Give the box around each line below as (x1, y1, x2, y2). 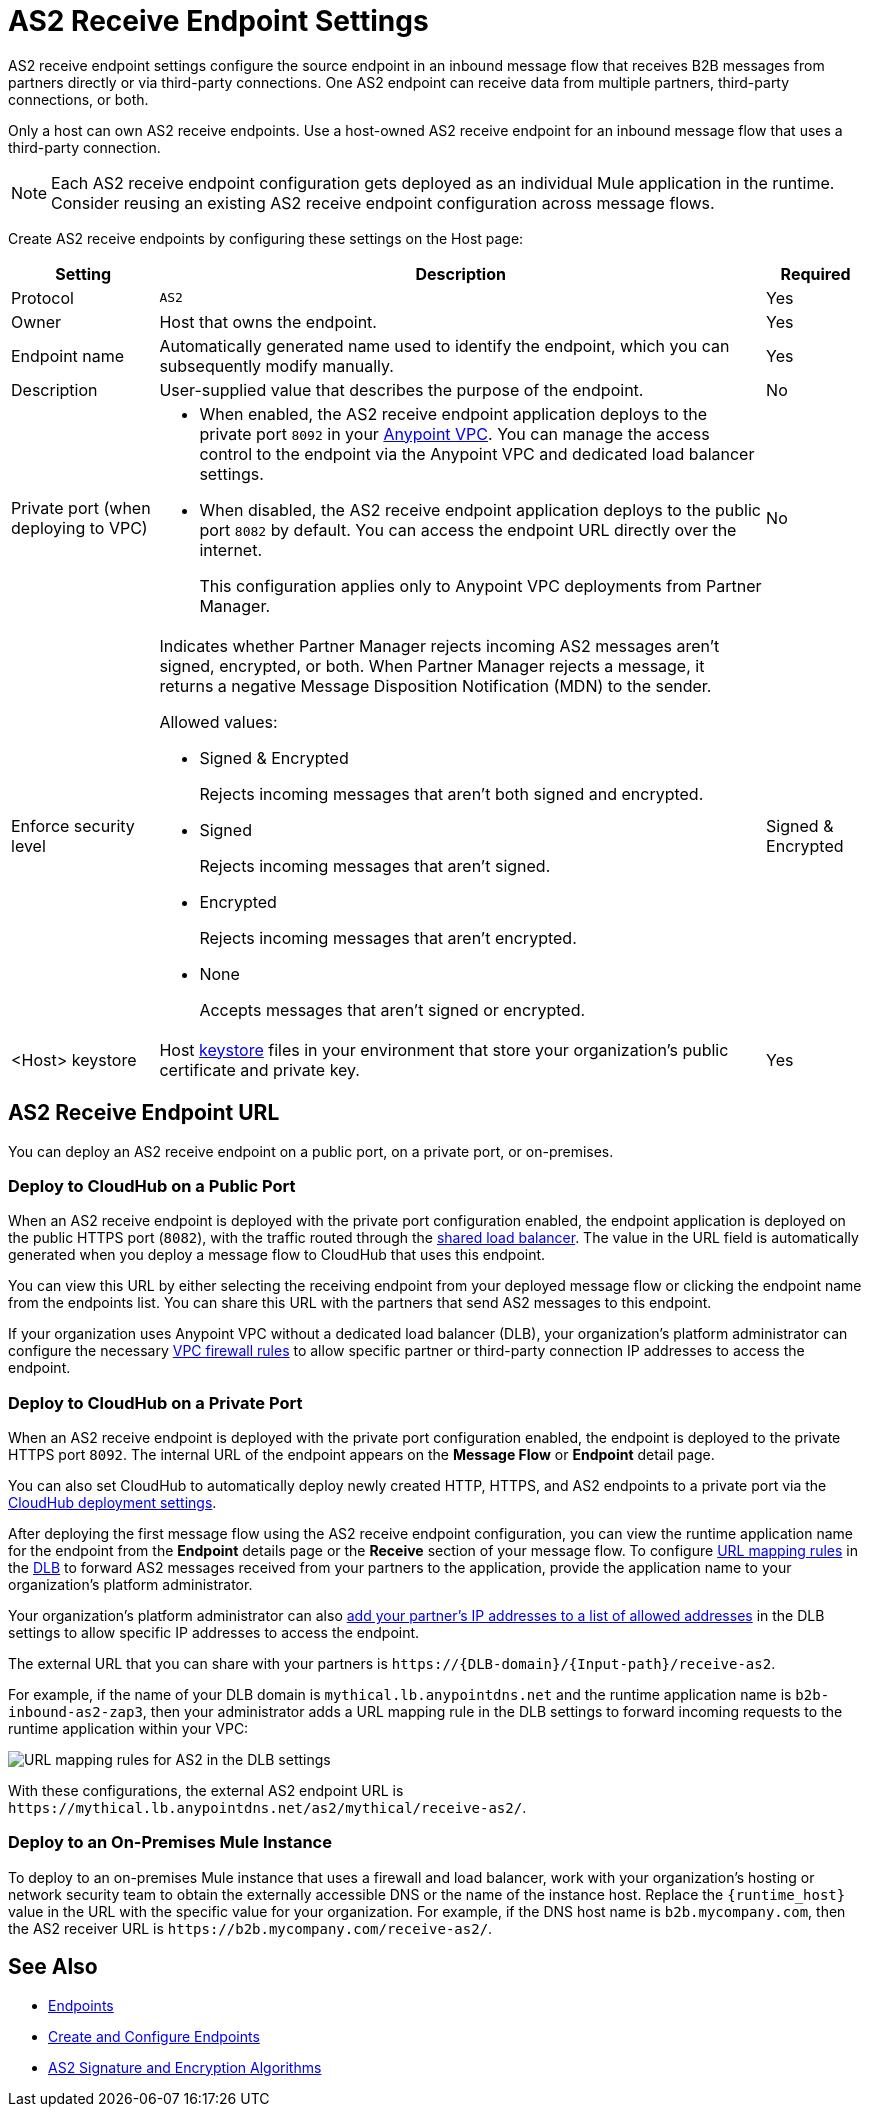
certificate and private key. (159, 1059, 360, 1080)
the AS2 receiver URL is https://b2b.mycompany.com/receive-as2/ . (8, 1919, 493, 1937)
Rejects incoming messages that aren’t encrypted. (199, 927, 577, 948)
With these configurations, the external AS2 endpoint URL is (8, 1782, 404, 1800)
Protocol (11, 287, 74, 308)
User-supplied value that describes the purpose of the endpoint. (159, 379, 644, 400)
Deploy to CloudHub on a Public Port (8, 1175, 296, 1196)
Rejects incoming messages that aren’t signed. (199, 855, 551, 876)
